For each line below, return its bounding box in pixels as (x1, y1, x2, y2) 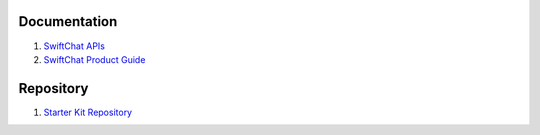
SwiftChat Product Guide (43, 53, 146, 65)
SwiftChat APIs (43, 40, 105, 52)
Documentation (18, 13, 118, 30)
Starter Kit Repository (43, 106, 133, 118)
